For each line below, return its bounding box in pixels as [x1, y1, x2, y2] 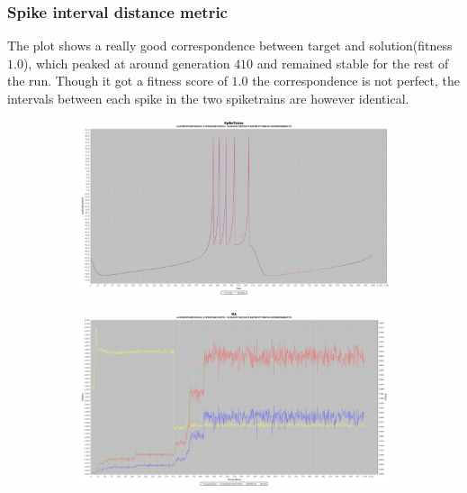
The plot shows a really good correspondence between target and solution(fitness [7, 36, 453, 55]
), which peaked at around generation [22, 53, 230, 72]
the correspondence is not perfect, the [252, 71, 461, 90]
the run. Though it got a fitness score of [7, 71, 228, 90]
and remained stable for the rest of [256, 53, 449, 72]
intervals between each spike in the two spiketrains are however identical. [7, 89, 409, 107]
